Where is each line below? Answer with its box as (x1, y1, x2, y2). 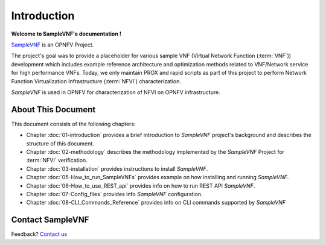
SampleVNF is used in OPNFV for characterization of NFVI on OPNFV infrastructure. (11, 88, 220, 96)
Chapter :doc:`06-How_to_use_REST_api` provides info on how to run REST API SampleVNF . (26, 182, 255, 189)
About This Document (11, 104, 96, 115)
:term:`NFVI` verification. (26, 157, 88, 164)
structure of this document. (26, 139, 95, 147)
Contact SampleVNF (11, 215, 89, 225)
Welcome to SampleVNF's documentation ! (11, 30, 122, 37)
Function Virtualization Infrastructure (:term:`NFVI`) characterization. (11, 77, 181, 84)
